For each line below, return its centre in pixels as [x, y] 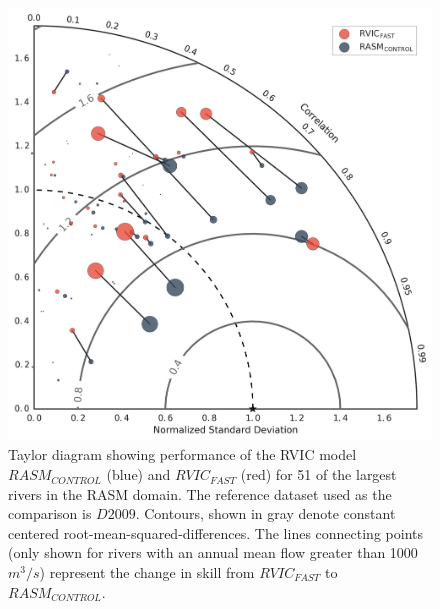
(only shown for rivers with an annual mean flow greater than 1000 [213, 552]
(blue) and [138, 474]
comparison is [50, 513]
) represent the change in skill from [147, 572]
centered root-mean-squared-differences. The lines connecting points [215, 532]
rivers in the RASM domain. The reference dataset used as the [200, 493]
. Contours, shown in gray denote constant [265, 513]
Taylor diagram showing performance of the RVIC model [182, 454]
